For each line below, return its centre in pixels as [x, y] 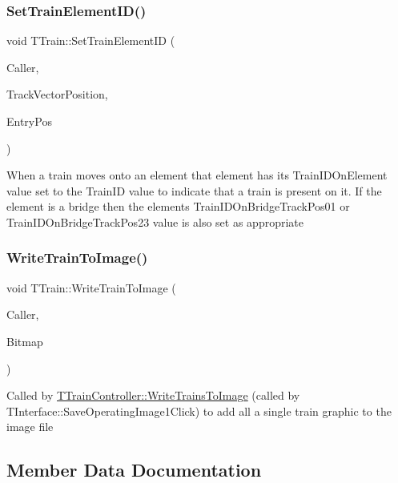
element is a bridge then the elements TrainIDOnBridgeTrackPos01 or [178, 206]
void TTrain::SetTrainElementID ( [91, 40]
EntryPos [29, 121]
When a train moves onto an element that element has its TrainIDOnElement [197, 175]
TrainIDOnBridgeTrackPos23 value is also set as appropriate [155, 221]
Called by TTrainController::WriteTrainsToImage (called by [153, 395]
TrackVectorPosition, [57, 94]
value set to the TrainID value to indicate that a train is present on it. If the [194, 190]
